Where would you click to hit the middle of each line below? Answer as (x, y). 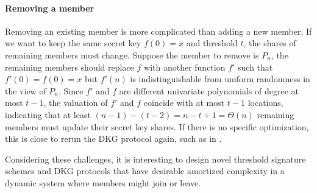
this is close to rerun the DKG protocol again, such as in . (113, 139)
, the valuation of (76, 103)
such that (255, 67)
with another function (185, 67)
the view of (26, 90)
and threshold (212, 43)
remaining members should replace (69, 67)
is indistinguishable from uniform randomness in (220, 79)
